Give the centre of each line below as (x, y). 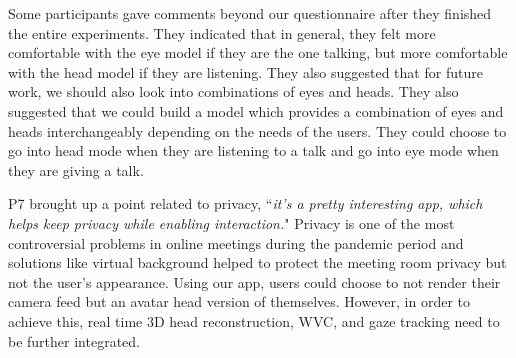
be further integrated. (74, 340)
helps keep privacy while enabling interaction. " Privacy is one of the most (231, 222)
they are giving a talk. (76, 169)
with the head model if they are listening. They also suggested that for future (245, 71)
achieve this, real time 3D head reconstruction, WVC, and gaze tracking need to (254, 320)
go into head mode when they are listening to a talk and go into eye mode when (253, 150)
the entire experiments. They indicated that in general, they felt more (222, 32)
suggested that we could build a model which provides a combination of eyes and (256, 110)
